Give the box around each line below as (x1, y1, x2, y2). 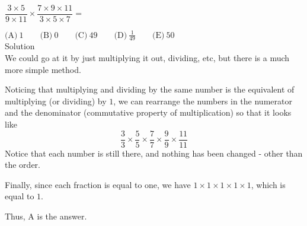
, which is (251, 178, 286, 190)
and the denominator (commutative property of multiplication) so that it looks (5, 106, 292, 119)
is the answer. (37, 210, 87, 222)
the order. (5, 158, 40, 171)
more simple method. (5, 63, 81, 75)
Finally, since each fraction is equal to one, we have (5, 178, 191, 190)
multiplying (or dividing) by (5, 94, 107, 107)
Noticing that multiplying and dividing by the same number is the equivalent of (5, 83, 295, 96)
